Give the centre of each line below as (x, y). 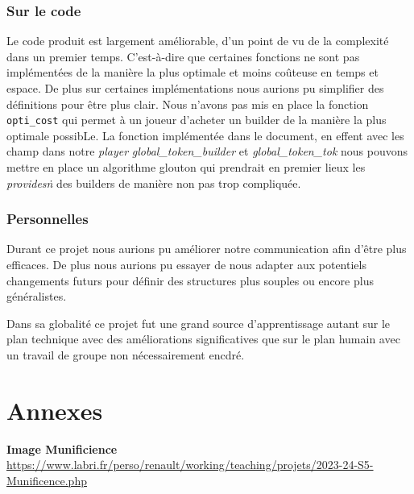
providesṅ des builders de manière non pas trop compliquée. (154, 183)
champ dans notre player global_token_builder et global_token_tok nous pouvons (207, 151)
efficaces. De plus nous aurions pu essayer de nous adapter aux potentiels (186, 265)
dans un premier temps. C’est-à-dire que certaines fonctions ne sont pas (183, 56)
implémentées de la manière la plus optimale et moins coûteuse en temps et (193, 72)
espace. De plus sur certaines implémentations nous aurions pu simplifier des (195, 88)
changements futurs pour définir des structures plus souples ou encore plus (190, 280)
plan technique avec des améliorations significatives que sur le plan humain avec (203, 339)
